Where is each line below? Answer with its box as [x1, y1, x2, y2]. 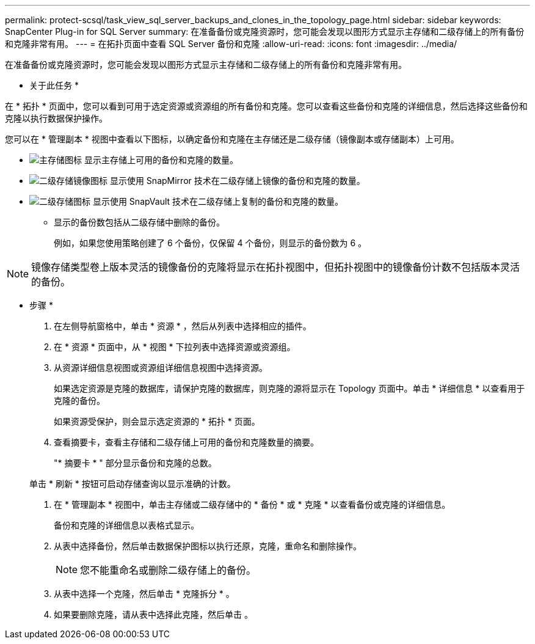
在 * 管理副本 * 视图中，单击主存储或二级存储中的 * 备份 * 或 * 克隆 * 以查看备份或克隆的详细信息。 [54, 499, 451, 510]
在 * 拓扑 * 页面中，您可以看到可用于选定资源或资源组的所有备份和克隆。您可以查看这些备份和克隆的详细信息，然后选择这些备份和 [5, 101, 528, 111]
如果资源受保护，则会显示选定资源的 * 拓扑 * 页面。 [54, 416, 260, 426]
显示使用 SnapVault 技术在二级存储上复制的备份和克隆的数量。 [92, 196, 344, 207]
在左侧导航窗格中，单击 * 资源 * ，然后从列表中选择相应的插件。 [54, 321, 311, 331]
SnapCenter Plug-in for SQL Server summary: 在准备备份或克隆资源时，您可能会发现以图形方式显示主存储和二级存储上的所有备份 [5, 26, 525, 37]
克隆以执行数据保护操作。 [5, 113, 107, 123]
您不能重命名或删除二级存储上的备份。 [80, 564, 257, 576]
